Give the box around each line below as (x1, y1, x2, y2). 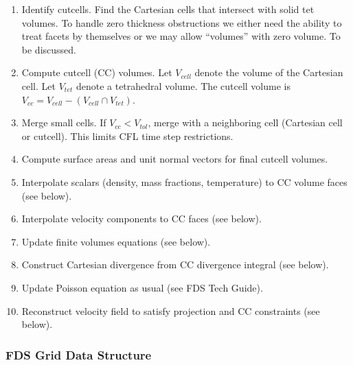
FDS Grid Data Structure (5, 346, 152, 363)
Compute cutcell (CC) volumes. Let (21, 65, 172, 80)
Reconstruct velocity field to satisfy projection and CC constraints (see (21, 303, 320, 318)
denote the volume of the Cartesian (194, 65, 343, 80)
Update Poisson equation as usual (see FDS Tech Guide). (21, 280, 263, 294)
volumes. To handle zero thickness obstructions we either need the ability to (21, 15, 342, 30)
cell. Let (21, 78, 56, 93)
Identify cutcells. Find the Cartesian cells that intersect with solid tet (21, 2, 315, 16)
